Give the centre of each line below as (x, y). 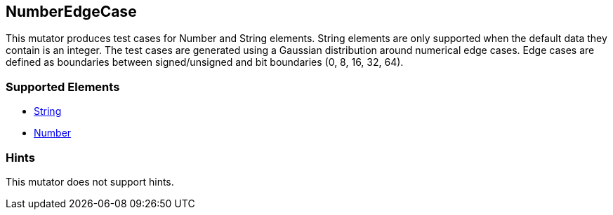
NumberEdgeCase (71, 12)
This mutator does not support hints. (90, 181)
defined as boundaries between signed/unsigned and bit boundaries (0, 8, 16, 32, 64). (205, 62)
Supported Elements (63, 86)
